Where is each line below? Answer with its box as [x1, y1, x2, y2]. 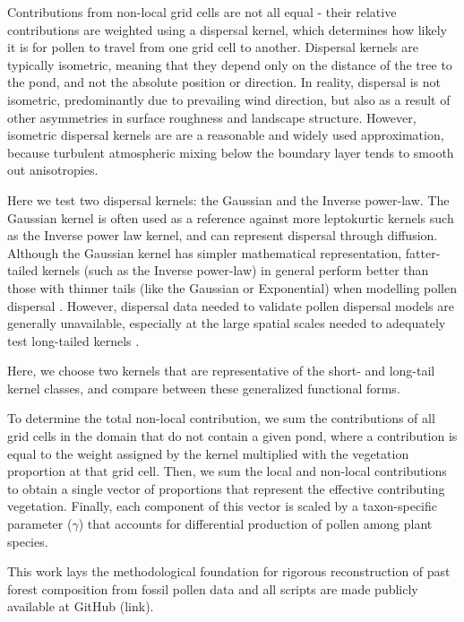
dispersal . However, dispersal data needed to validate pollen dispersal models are [7, 296, 454, 315]
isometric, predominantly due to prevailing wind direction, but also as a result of [7, 90, 451, 108]
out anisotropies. [7, 160, 99, 179]
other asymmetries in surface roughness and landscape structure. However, [7, 108, 417, 126]
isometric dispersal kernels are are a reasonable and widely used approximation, [7, 125, 444, 144]
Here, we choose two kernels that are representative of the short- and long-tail [7, 361, 435, 380]
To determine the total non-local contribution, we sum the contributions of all [7, 409, 435, 428]
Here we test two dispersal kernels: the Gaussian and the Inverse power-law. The [7, 190, 450, 209]
